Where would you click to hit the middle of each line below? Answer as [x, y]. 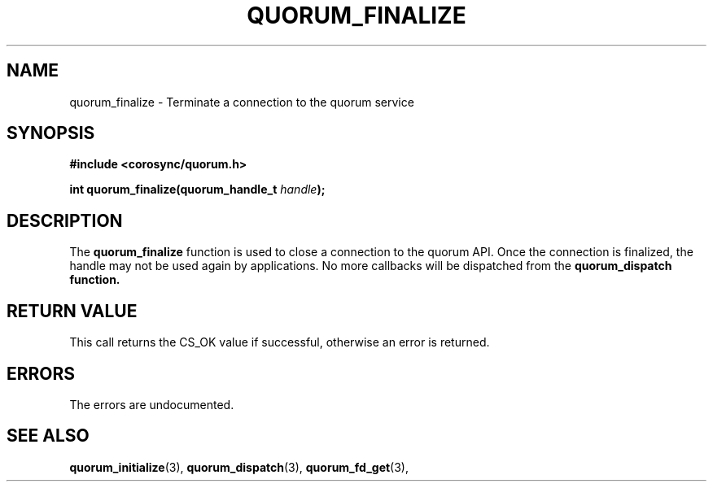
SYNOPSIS [51, 133]
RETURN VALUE [72, 311]
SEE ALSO [48, 436]
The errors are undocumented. [152, 404]
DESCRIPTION [65, 220]
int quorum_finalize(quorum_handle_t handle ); [197, 190]
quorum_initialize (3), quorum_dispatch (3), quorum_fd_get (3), [239, 467]
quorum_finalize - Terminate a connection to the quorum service [242, 102]
